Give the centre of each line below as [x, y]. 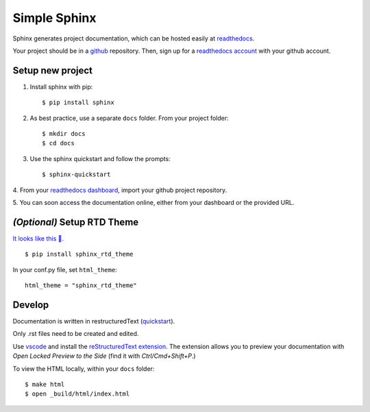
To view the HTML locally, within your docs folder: [84, 368]
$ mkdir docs [64, 134]
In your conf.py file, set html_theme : [65, 269]
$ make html [45, 384]
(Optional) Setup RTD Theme [76, 222]
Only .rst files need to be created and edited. [76, 334]
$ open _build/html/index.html [77, 394]
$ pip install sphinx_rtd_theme [79, 254]
